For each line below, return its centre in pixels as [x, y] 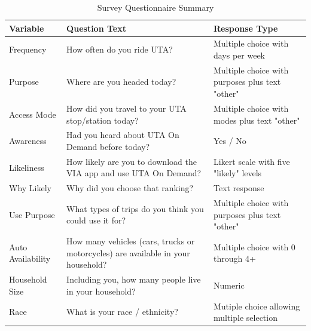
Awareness [28, 141]
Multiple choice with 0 [254, 246]
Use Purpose [32, 214]
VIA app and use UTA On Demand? [134, 173]
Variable [27, 28]
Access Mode [33, 114]
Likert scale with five [251, 161]
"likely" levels [237, 173]
